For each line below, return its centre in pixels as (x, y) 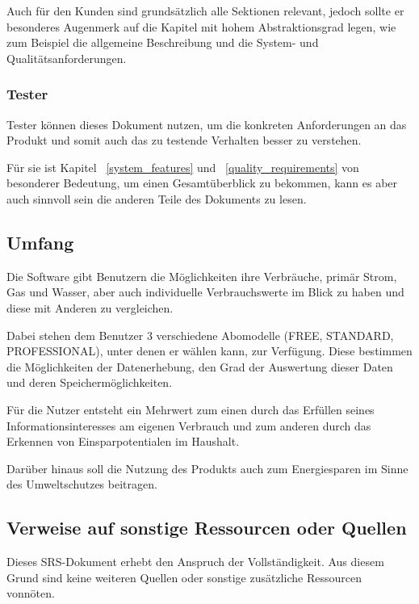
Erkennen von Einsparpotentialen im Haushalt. (123, 441)
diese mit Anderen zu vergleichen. (90, 307)
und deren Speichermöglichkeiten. (90, 382)
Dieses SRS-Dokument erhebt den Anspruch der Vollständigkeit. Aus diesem (195, 562)
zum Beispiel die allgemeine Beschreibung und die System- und (163, 42)
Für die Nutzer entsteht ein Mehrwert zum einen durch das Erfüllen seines (191, 409)
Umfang (40, 242)
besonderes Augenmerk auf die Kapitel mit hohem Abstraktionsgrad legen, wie (201, 26)
